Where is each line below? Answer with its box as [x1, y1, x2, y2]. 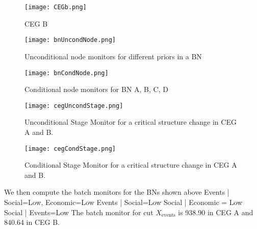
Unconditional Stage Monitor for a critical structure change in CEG [24, 117, 237, 127]
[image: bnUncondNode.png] [24, 36, 116, 44]
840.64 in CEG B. [4, 217, 60, 227]
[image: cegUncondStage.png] [24, 102, 123, 109]
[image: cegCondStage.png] [24, 145, 116, 152]
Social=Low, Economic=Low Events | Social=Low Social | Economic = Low [4, 197, 243, 208]
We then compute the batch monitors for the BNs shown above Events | [4, 187, 229, 197]
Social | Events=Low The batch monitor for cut [4, 207, 153, 217]
